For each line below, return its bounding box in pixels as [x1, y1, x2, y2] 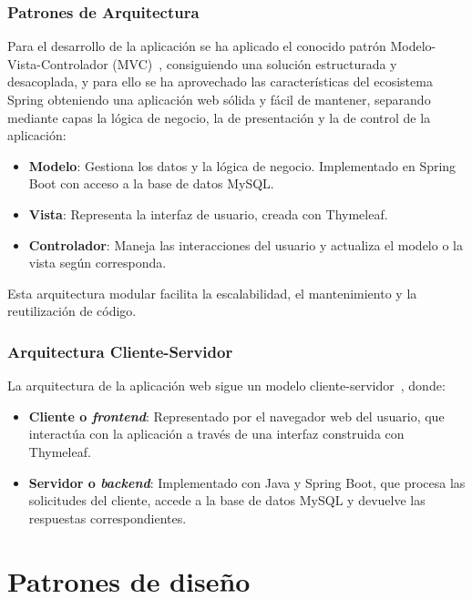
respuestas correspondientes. [28, 508, 187, 527]
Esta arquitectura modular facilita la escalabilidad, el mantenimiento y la [7, 283, 417, 302]
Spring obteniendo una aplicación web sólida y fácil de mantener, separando [7, 90, 431, 108]
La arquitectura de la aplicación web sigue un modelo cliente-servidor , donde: [7, 376, 446, 395]
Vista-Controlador [7, 54, 108, 73]
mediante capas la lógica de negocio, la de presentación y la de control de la [7, 107, 431, 127]
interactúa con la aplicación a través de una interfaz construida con [28, 424, 405, 443]
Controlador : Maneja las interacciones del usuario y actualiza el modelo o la [28, 235, 463, 254]
